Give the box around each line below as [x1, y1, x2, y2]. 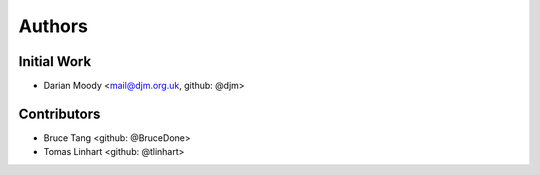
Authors [18, 15, 89, 37]
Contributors [18, 105, 101, 122]
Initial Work [18, 53, 92, 70]
